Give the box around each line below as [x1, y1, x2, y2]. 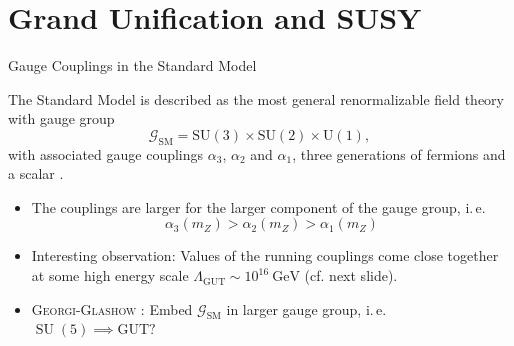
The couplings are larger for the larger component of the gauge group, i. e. [31, 196, 486, 217]
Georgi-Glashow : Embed [31, 298, 193, 319]
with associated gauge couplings [8, 143, 204, 164]
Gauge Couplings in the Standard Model [8, 55, 257, 76]
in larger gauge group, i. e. [226, 298, 387, 319]
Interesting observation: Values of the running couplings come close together [31, 245, 499, 266]
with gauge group [8, 108, 115, 129]
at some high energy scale [31, 265, 189, 286]
